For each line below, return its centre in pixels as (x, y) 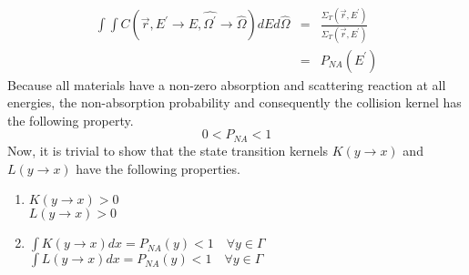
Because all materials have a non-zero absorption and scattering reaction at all (227, 84)
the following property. (71, 120)
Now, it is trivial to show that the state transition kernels (168, 150)
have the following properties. (158, 168)
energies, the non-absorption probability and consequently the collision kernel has (234, 102)
